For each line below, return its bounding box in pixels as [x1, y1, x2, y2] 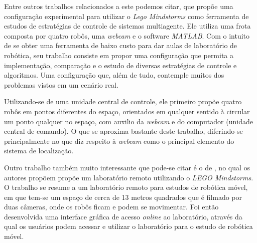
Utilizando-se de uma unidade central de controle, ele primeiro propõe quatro [4, 96, 242, 107]
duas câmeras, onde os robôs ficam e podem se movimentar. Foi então [4, 201, 219, 212]
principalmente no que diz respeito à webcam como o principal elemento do [4, 135, 234, 146]
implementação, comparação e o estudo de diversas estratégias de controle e [4, 60, 237, 70]
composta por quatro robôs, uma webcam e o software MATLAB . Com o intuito [4, 30, 250, 41]
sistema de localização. [4, 145, 74, 156]
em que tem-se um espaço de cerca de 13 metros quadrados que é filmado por [4, 191, 242, 202]
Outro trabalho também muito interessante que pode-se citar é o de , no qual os [4, 162, 250, 172]
